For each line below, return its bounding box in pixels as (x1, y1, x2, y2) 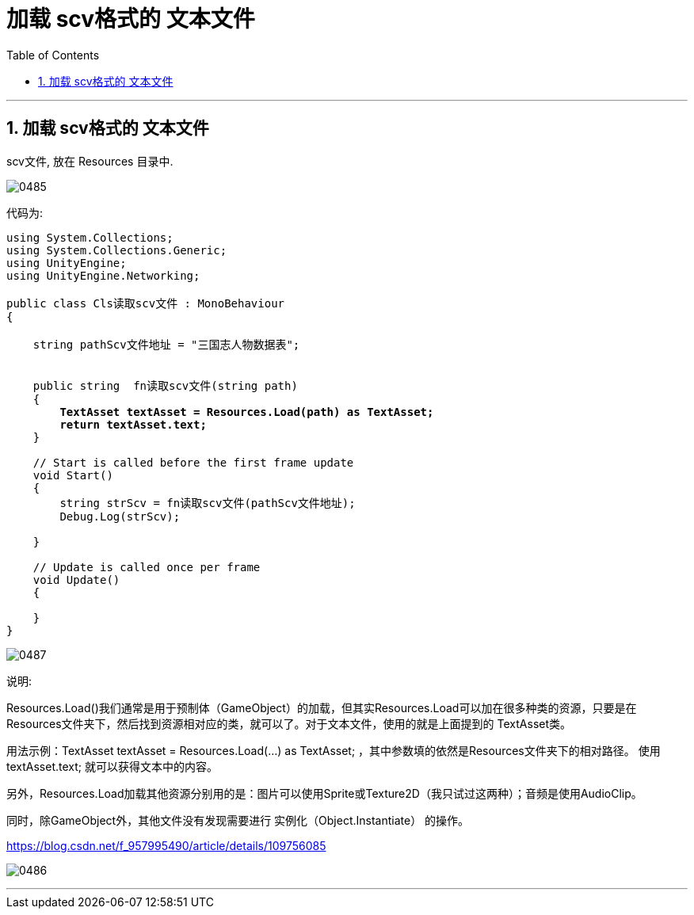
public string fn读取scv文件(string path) (32, 379, 298, 392)
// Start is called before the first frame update (32, 456, 354, 469)
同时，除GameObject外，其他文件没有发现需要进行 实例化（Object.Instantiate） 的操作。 (6, 813, 470, 827)
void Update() (32, 573, 120, 586)
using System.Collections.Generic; (6, 243, 227, 257)
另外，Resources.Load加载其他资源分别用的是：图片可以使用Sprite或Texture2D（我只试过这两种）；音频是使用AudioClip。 (6, 786, 643, 800)
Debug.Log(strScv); (59, 509, 181, 523)
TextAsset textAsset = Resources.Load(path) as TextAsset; (59, 405, 434, 418)
